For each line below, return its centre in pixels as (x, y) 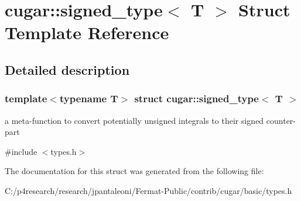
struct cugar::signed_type (196, 98)
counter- (281, 120)
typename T (89, 98)
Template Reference (87, 32)
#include (21, 151)
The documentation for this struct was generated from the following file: (134, 171)
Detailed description (67, 69)
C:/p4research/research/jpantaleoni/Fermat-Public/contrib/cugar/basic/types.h (148, 190)
